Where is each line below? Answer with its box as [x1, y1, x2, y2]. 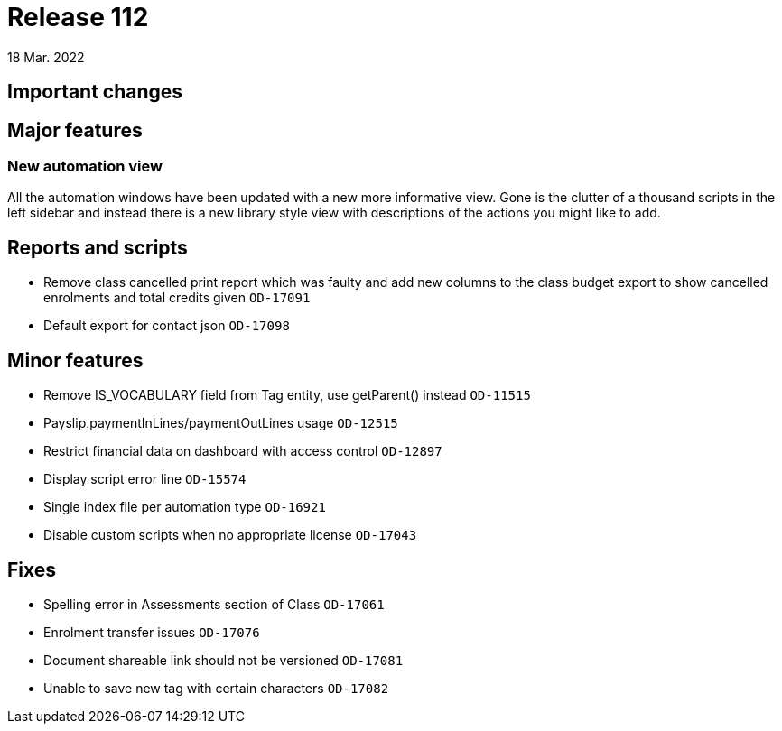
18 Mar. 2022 [7, 49, 85, 65]
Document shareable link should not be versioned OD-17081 [43, 652, 404, 668]
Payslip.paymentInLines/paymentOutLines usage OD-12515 [43, 415, 398, 431]
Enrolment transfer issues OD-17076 [43, 624, 260, 640]
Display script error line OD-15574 [43, 471, 247, 487]
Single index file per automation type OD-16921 [43, 499, 326, 515]
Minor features [7, 348, 144, 372]
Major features [7, 118, 143, 142]
